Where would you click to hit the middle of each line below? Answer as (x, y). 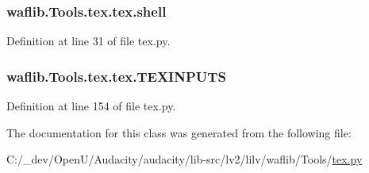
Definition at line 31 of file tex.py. (88, 41)
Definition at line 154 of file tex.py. (91, 106)
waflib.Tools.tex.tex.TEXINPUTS (116, 76)
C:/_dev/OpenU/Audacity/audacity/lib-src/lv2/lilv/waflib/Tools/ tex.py (184, 159)
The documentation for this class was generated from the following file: (179, 132)
